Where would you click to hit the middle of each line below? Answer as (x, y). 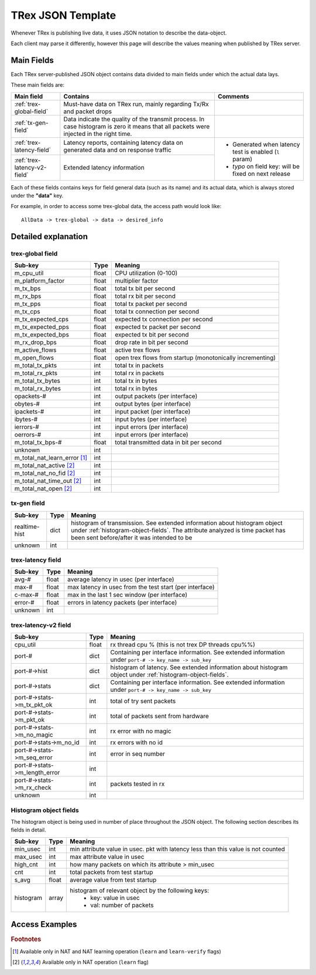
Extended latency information (104, 168)
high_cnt (26, 864)
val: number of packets (122, 905)
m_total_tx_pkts (36, 365)
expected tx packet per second (158, 327)
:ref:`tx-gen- (32, 123)
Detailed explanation (49, 237)
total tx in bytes (136, 381)
